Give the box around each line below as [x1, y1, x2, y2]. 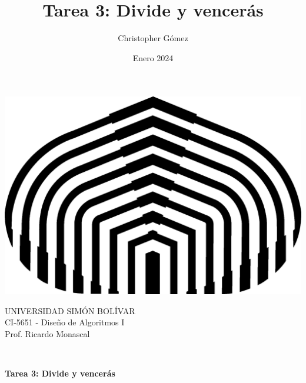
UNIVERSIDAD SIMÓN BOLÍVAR [5, 304, 135, 317]
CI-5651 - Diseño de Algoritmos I [5, 316, 125, 328]
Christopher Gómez [118, 32, 188, 44]
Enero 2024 [132, 51, 174, 64]
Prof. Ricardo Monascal [5, 327, 90, 339]
